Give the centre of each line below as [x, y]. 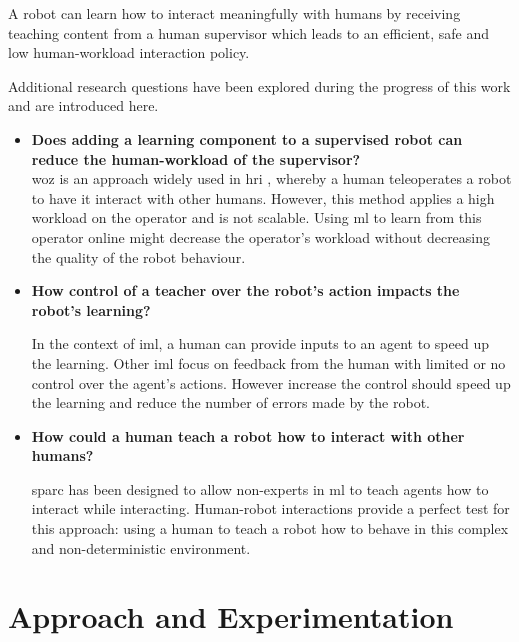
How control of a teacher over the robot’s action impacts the [245, 290]
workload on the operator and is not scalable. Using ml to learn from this [256, 217]
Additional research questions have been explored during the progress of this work [259, 85]
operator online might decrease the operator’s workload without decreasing [261, 236]
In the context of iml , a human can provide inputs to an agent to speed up [260, 343]
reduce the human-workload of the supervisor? [196, 158]
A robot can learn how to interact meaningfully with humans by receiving [234, 13]
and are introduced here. [83, 105]
